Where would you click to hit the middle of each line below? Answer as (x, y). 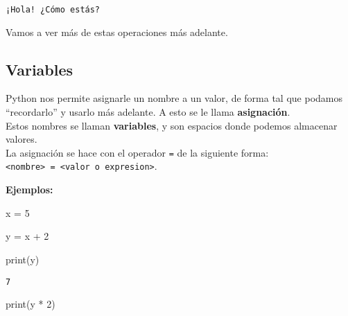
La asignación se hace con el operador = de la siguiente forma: (137, 152)
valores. (21, 139)
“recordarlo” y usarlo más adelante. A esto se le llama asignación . (148, 112)
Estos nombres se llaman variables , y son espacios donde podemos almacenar (172, 125)
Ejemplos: (29, 190)
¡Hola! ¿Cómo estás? (53, 10)
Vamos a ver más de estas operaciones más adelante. (117, 32)
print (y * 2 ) (31, 304)
